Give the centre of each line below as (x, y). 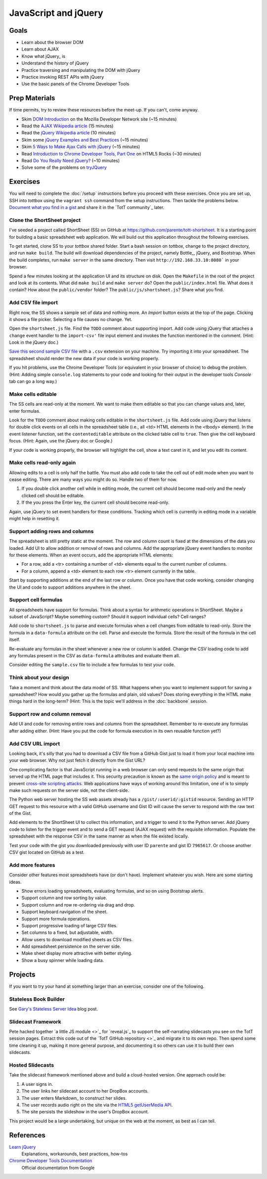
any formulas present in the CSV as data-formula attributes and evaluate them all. (95, 655)
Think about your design (39, 678)
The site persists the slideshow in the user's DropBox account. (85, 1112)
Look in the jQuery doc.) (34, 342)
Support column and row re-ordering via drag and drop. (78, 905)
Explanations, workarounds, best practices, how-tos (75, 1154)
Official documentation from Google (58, 1168)
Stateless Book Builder (37, 999)
